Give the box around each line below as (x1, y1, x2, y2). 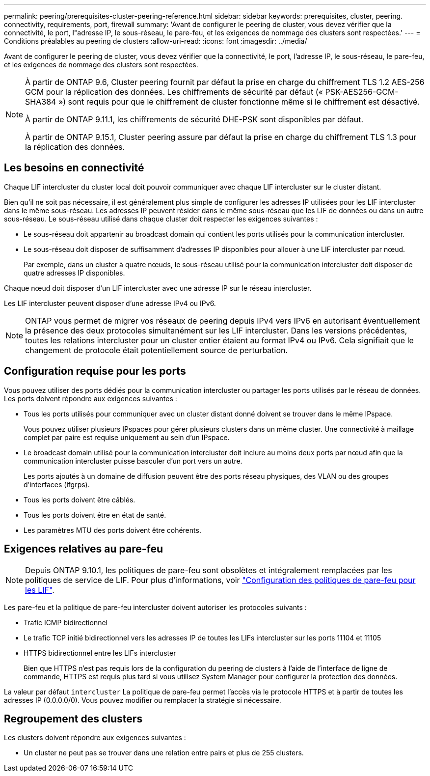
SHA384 (25, 97, 56, 107)
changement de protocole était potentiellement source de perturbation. (25, 345, 288, 355)
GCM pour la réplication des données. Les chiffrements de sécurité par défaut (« (25, 87, 323, 97)
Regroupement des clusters (4, 712, 143, 725)
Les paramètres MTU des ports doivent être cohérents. (24, 526, 201, 534)
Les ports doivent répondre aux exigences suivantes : (4, 394, 177, 403)
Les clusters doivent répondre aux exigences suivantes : (4, 733, 186, 742)
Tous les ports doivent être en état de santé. (24, 510, 166, 519)
